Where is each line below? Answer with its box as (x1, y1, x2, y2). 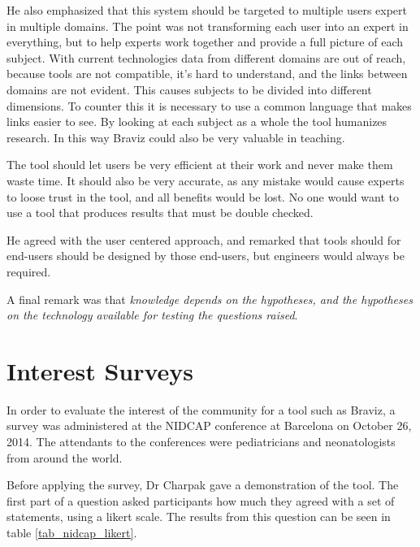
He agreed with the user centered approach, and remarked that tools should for (6, 231, 401, 248)
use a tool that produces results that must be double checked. (6, 204, 314, 221)
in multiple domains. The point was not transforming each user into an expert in (6, 17, 409, 34)
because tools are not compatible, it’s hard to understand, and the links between (6, 65, 408, 82)
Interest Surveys (6, 354, 194, 387)
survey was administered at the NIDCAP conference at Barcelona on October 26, (6, 417, 412, 434)
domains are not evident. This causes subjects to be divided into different (6, 80, 372, 98)
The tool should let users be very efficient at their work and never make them (6, 156, 393, 173)
